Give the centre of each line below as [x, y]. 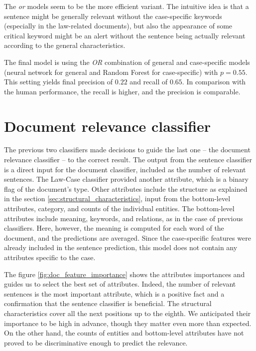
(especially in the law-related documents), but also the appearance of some [118, 26]
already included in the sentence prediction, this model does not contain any [121, 247]
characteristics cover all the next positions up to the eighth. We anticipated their [128, 313]
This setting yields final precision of [59, 82]
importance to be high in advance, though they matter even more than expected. [128, 323]
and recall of [149, 82]
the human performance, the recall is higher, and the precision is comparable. [122, 91]
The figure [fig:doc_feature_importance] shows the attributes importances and [125, 274]
